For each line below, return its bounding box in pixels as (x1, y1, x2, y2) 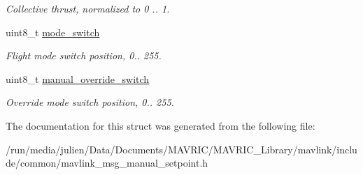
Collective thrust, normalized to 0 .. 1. (6, 1, 170, 15)
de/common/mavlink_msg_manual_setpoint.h (6, 155, 208, 170)
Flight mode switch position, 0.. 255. (6, 48, 162, 63)
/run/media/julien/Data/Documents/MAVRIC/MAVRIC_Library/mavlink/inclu (6, 142, 357, 156)
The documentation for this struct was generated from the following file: (6, 118, 315, 132)
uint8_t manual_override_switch (6, 71, 150, 86)
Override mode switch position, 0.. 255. (6, 95, 174, 109)
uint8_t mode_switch (6, 24, 100, 39)
